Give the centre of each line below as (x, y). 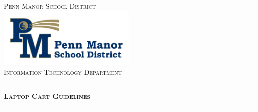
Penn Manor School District (50, 6)
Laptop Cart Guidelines (47, 95)
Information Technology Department (63, 72)
